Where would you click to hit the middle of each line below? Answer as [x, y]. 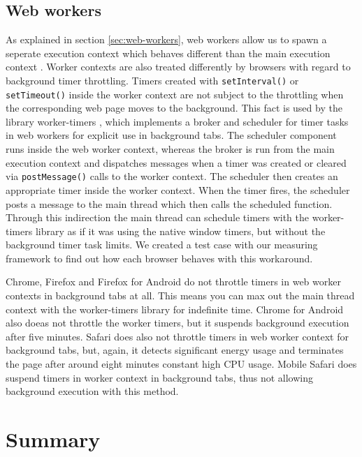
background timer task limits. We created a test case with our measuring [162, 245]
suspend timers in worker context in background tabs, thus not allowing [160, 377]
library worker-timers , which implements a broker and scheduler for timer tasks [177, 121]
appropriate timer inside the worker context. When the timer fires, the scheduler [178, 189]
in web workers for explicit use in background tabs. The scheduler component [171, 135]
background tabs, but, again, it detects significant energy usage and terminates [175, 350]
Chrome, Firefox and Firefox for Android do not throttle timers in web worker [173, 282]
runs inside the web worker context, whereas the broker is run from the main [170, 149]
